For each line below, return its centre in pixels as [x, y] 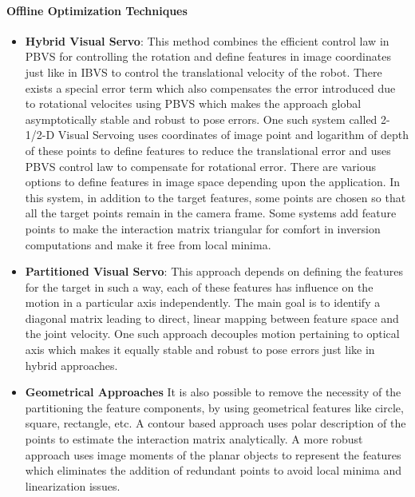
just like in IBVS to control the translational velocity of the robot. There [204, 72]
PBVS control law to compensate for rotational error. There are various [200, 166]
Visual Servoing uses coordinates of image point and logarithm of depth [233, 135]
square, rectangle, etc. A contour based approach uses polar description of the [215, 423]
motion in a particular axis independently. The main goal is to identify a [203, 302]
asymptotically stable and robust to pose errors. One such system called [201, 119]
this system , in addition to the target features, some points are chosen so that [215, 197]
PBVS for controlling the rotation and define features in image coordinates [208, 56]
